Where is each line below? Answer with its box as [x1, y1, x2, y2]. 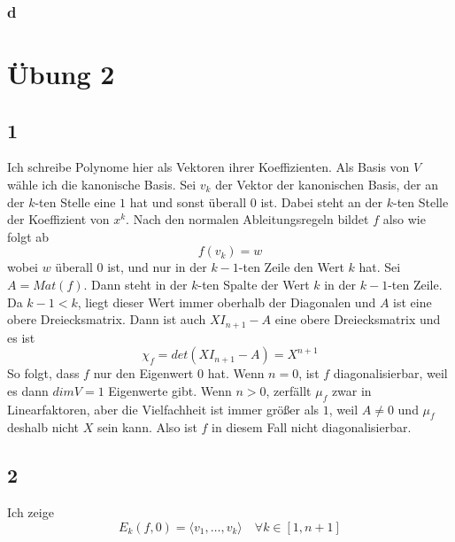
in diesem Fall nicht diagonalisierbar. [212, 418, 412, 437]
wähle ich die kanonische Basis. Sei [7, 175, 197, 194]
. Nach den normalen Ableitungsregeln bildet [126, 210, 369, 228]
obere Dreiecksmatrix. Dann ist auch [7, 310, 206, 329]
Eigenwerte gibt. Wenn [108, 381, 232, 399]
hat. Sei [359, 258, 401, 276]
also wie [382, 210, 426, 228]
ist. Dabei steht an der [260, 192, 383, 211]
